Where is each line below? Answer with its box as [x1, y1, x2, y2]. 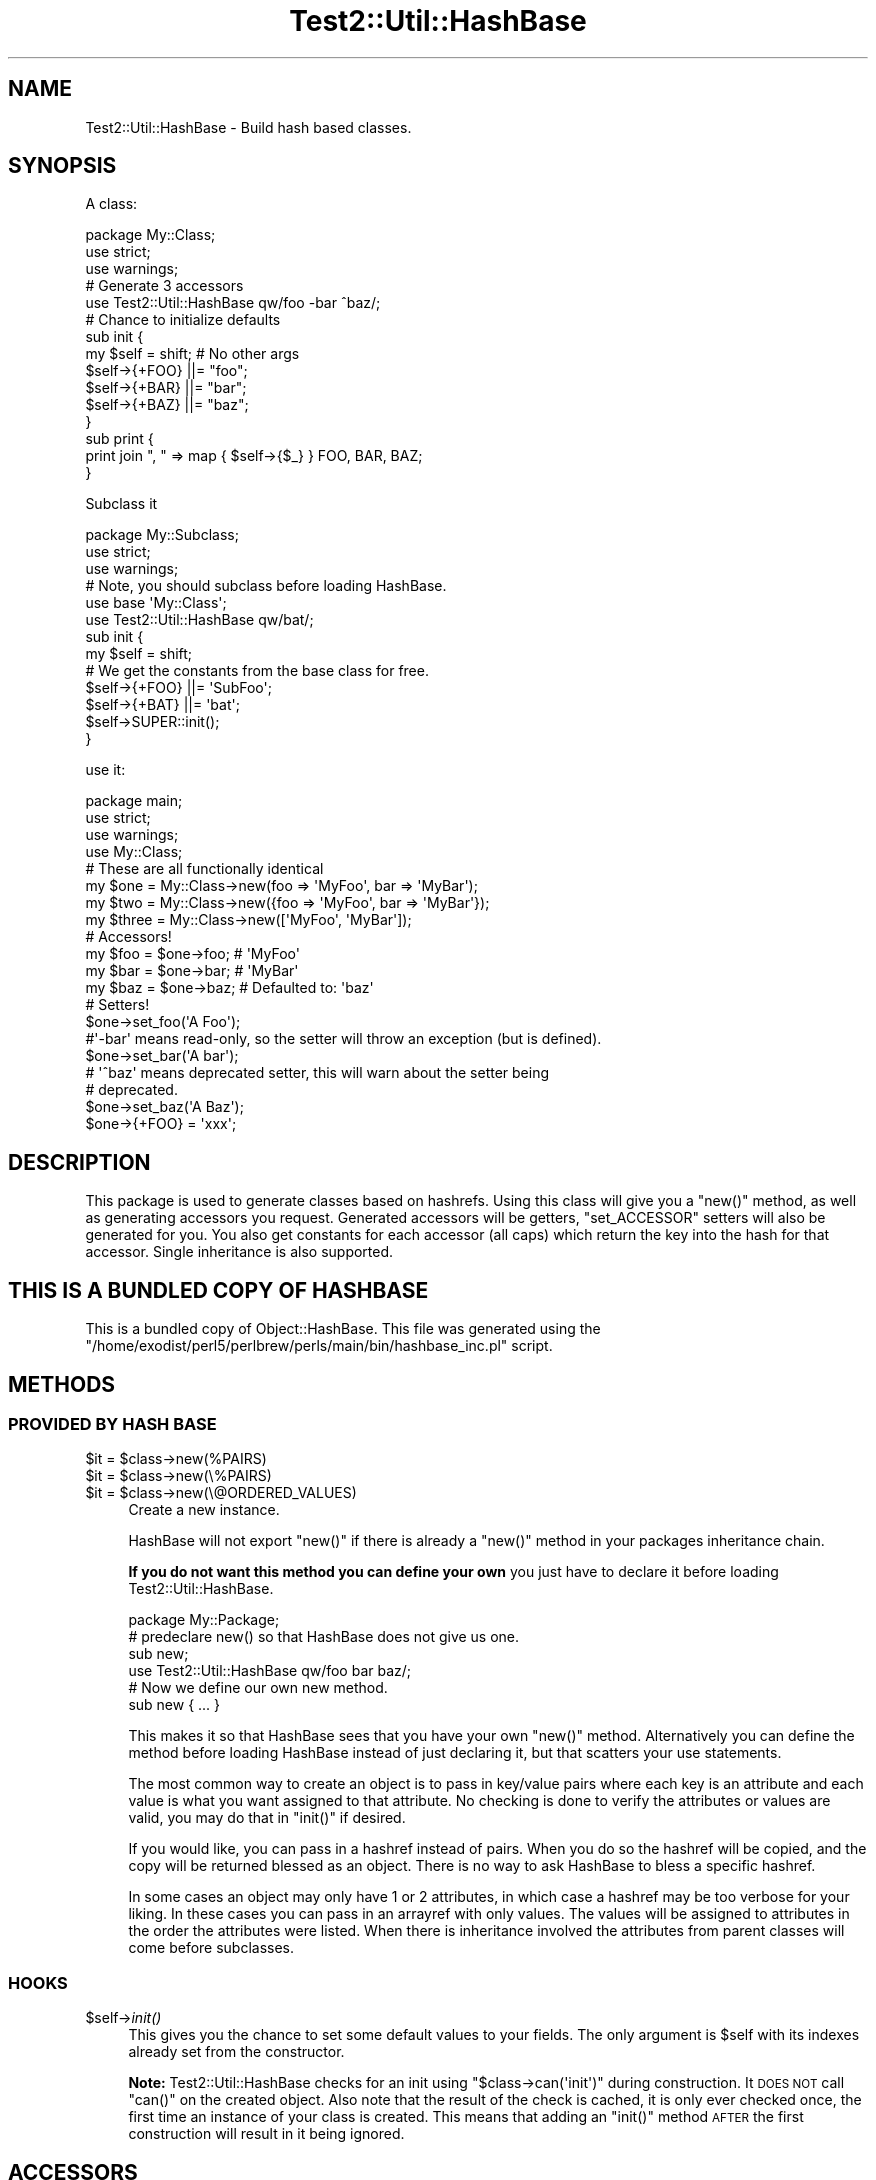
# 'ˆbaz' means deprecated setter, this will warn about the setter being [85, 1064, 550, 1082]
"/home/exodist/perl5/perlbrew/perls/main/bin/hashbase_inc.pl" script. [85, 1337, 553, 1355]
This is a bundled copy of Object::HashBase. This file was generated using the [85, 1320, 601, 1338]
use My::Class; [85, 843, 183, 861]
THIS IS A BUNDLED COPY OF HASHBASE [8, 1277, 429, 1303]
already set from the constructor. [128, 2043, 345, 2061]
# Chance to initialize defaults [85, 311, 281, 329]
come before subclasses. [128, 1939, 295, 1957]
